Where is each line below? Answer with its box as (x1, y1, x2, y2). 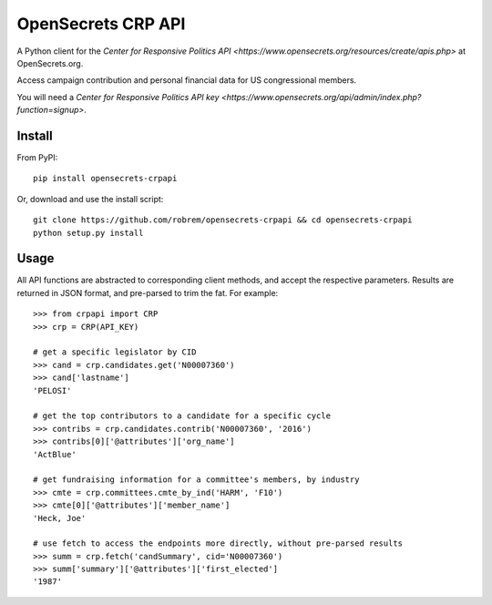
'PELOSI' (33, 385, 72, 395)
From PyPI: (16, 152, 58, 163)
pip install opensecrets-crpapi (33, 173, 178, 184)
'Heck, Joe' (33, 513, 87, 523)
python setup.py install (33, 228, 144, 238)
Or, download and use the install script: (16, 193, 164, 204)
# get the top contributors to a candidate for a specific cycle (33, 411, 332, 421)
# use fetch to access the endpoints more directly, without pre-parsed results (33, 538, 404, 549)
